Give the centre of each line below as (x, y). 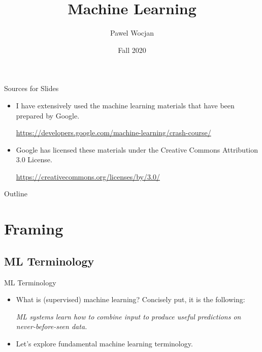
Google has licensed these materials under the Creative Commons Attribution (137, 149)
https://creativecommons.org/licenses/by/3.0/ (88, 176)
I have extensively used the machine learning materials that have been (125, 105)
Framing (34, 229)
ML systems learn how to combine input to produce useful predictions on (128, 316)
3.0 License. (34, 159)
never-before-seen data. (52, 326)
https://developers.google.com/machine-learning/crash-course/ (113, 133)
